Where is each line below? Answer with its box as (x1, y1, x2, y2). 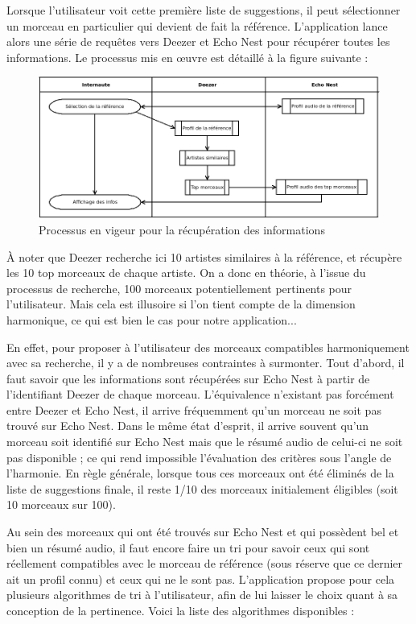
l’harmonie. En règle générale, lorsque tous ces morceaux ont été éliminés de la (6, 465, 394, 481)
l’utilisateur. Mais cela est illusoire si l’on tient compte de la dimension (6, 295, 356, 312)
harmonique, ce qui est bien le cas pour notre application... (6, 311, 297, 328)
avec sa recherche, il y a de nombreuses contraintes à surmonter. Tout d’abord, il (6, 354, 405, 371)
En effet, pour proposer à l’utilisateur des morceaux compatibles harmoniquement (6, 338, 410, 355)
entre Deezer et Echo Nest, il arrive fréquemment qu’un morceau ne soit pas (6, 401, 381, 418)
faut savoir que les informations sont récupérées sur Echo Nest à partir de (6, 370, 370, 386)
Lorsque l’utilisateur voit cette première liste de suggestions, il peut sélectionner (6, 2, 401, 18)
